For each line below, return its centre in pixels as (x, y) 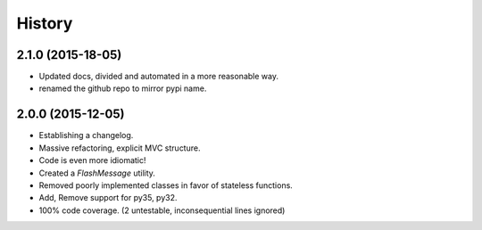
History (45, 23)
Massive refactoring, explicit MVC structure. (120, 148)
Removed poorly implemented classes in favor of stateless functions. (166, 185)
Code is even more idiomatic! (92, 160)
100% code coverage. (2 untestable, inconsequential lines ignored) (162, 210)
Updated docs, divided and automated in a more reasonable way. (158, 77)
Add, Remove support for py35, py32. (108, 198)
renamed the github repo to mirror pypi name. (123, 88)
